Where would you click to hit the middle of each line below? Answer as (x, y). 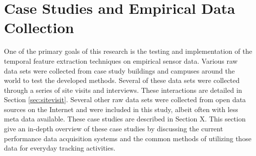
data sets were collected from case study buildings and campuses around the (119, 70)
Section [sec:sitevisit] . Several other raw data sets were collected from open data (125, 99)
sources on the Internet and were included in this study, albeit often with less (121, 109)
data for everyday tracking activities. (60, 148)
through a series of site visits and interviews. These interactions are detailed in (123, 90)
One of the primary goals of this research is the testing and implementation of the (128, 51)
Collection (39, 27)
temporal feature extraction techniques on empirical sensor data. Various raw (121, 60)
